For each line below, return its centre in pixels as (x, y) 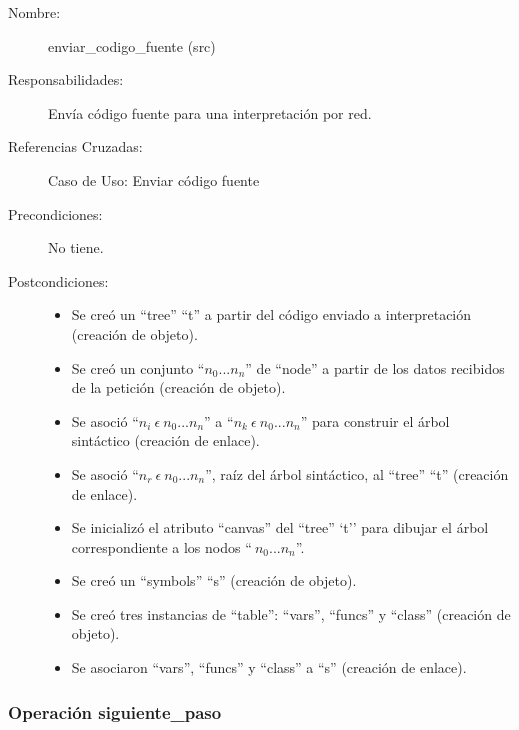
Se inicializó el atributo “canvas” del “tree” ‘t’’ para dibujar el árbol (280, 527)
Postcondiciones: (58, 280)
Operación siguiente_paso (115, 711)
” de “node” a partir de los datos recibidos (375, 367)
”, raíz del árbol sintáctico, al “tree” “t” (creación (357, 473)
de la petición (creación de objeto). (178, 387)
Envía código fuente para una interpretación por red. (210, 112)
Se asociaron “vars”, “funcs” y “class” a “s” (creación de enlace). (269, 667)
